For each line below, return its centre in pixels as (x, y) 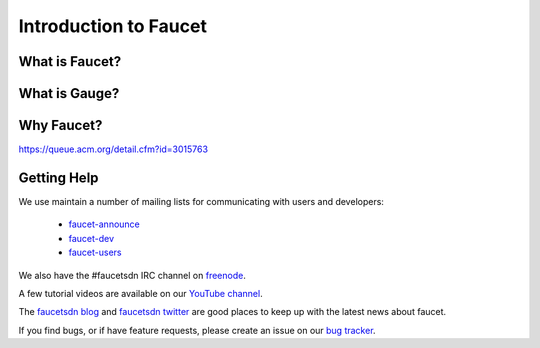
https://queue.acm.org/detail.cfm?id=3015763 (113, 149)
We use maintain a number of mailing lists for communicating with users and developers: (201, 201)
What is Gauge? (69, 93)
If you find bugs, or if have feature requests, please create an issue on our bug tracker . (197, 330)
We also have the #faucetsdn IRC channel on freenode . (132, 275)
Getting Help (58, 177)
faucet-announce (104, 224)
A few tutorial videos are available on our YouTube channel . (141, 293)
